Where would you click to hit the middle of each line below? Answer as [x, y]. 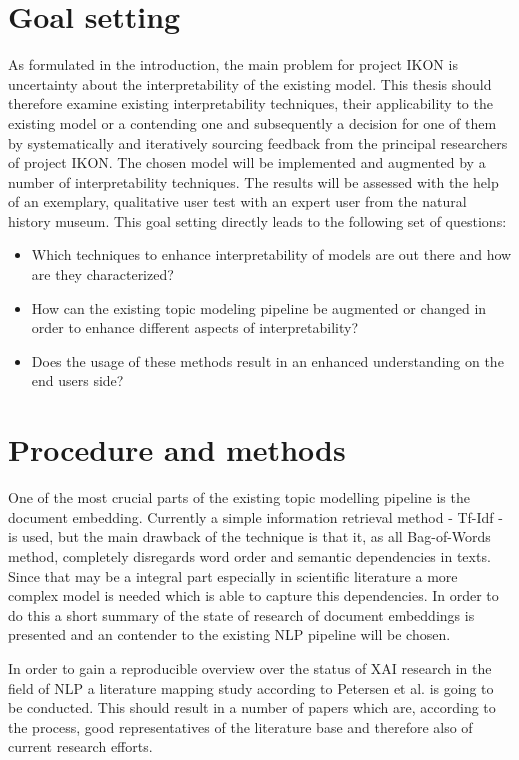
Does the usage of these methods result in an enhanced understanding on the [267, 360]
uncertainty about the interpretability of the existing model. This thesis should [250, 83]
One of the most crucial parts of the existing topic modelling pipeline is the [239, 497]
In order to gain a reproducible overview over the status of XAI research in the [250, 667]
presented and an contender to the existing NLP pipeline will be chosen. [229, 634]
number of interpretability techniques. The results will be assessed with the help [253, 181]
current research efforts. [80, 746]
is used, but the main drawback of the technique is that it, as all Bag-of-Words [249, 536]
